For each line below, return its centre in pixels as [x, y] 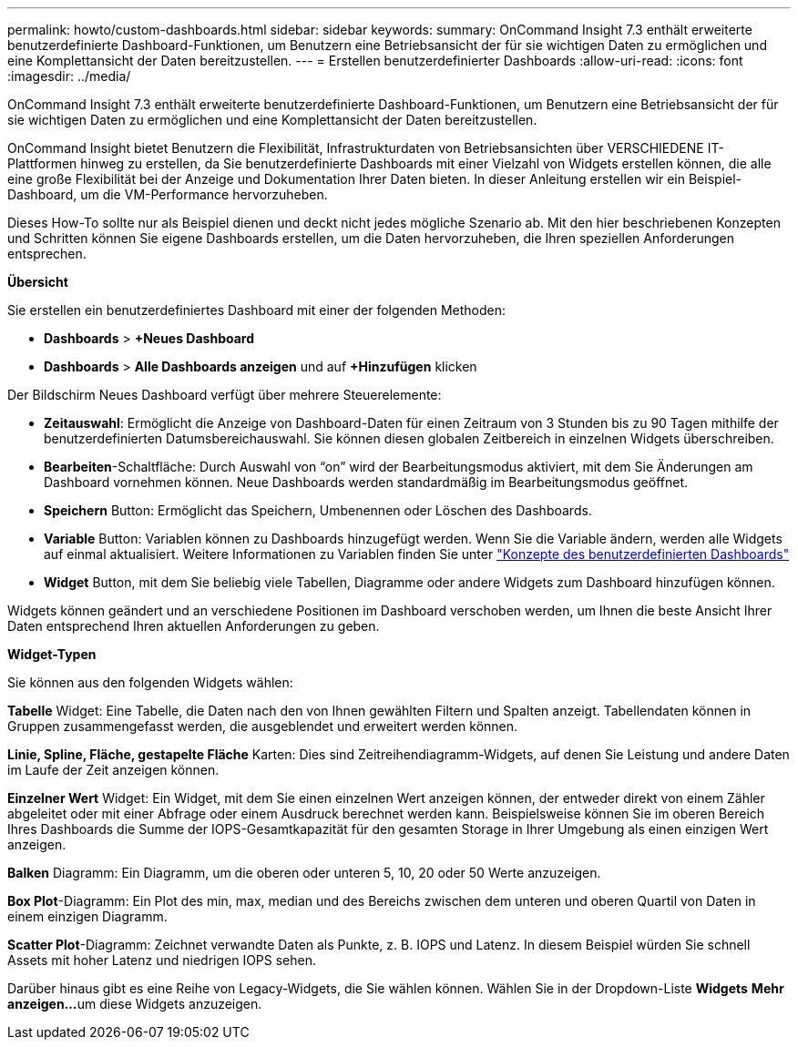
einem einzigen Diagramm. [87, 916]
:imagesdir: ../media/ [69, 76]
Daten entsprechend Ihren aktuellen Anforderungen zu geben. [194, 626]
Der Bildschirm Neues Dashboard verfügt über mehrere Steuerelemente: [225, 395]
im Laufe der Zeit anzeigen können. [113, 770]
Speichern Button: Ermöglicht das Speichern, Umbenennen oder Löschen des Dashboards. [318, 510]
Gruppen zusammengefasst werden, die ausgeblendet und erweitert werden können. [263, 726]
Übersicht [38, 282]
